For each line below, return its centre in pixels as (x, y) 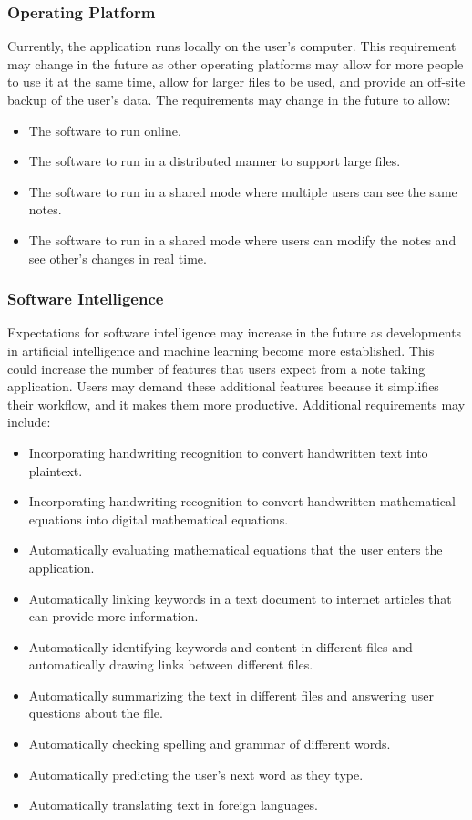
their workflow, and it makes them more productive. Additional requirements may (236, 404)
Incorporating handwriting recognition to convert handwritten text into (228, 452)
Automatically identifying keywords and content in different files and (221, 646)
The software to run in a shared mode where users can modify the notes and (242, 239)
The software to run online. (105, 130)
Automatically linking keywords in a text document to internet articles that (240, 598)
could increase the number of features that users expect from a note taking (216, 368)
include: (29, 422)
